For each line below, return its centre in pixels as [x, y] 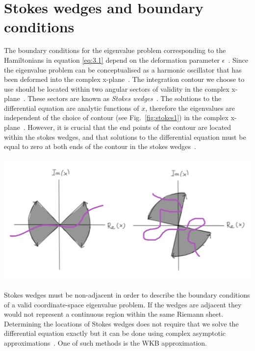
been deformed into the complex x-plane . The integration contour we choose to [124, 79]
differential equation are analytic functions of [72, 108]
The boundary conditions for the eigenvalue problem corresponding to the [115, 50]
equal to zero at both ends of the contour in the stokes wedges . [100, 146]
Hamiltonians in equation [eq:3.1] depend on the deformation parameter [112, 60]
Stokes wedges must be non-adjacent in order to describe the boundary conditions [127, 294]
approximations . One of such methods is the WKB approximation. [105, 342]
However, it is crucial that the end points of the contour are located [129, 127]
